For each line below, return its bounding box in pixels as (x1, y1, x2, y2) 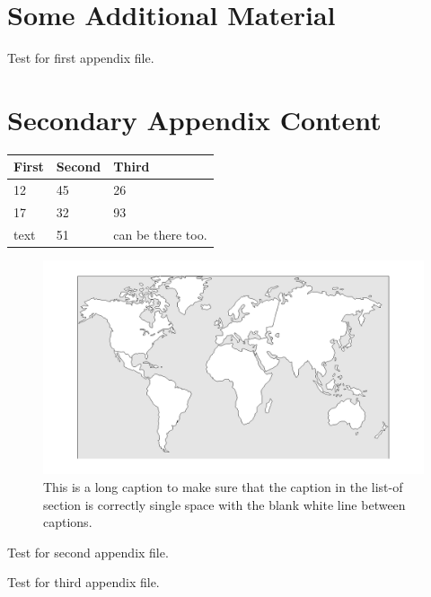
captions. (43, 513, 92, 531)
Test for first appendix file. (7, 48, 154, 67)
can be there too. (113, 224, 207, 243)
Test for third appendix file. (7, 573, 160, 592)
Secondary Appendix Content (7, 101, 382, 137)
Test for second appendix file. (7, 542, 169, 561)
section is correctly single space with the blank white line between (43, 495, 406, 514)
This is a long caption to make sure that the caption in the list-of (43, 478, 403, 496)
